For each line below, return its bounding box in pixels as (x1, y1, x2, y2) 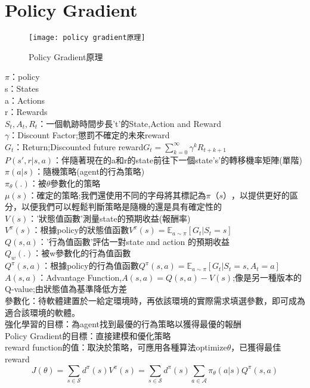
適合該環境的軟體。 (5, 306, 80, 318)
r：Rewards (5, 105, 48, 118)
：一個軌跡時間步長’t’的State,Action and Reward (38, 117, 222, 129)
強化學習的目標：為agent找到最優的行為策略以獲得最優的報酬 (5, 318, 242, 330)
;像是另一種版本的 (232, 271, 302, 283)
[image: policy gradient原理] (29, 33, 145, 42)
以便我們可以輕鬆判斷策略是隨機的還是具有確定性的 (21, 200, 222, 213)
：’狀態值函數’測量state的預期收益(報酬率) (28, 212, 191, 224)
